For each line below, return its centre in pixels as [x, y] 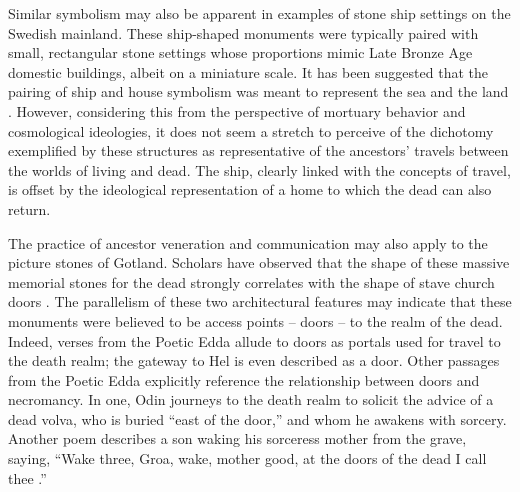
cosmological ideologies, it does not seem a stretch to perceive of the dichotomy [251, 130]
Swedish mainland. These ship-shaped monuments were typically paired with [243, 32]
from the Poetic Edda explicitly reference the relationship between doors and [244, 379]
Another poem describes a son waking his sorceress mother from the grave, [237, 438]
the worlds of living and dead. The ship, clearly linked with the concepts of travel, [259, 169]
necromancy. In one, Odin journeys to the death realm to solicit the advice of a [251, 399]
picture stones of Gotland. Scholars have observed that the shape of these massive [259, 262]
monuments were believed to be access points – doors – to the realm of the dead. [255, 320]
